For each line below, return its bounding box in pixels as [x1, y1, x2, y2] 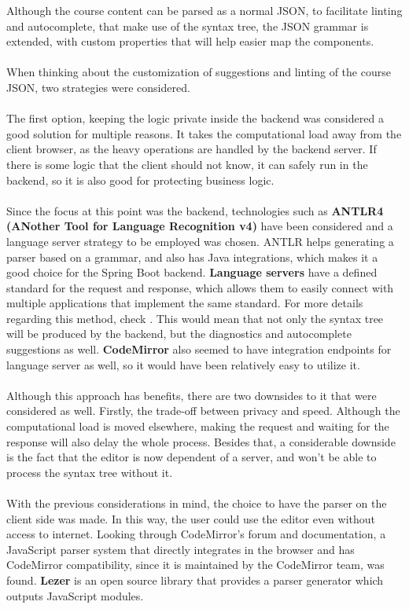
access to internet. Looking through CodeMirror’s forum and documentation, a [6, 526, 386, 542]
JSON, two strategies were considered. [6, 79, 190, 95]
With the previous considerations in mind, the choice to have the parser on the [6, 495, 387, 511]
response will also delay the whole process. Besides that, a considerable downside [6, 433, 396, 449]
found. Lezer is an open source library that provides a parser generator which [6, 571, 384, 588]
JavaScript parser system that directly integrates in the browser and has [6, 541, 355, 557]
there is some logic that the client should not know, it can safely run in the [6, 156, 368, 172]
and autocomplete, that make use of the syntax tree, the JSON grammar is [6, 17, 369, 34]
